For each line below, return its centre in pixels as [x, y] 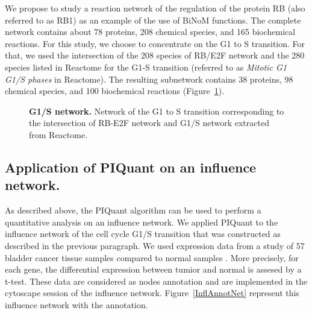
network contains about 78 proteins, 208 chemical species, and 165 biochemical [150, 32]
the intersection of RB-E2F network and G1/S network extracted [149, 123]
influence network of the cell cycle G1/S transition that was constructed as [143, 234]
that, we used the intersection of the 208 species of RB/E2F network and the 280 [155, 55]
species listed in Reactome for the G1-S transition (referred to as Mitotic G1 [146, 67]
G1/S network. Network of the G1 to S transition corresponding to [157, 111]
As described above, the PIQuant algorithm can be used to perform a [133, 210]
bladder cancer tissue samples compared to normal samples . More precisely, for [152, 257]
